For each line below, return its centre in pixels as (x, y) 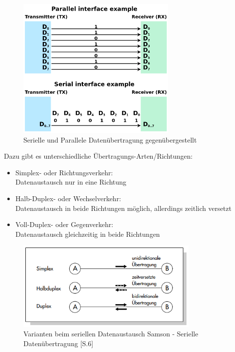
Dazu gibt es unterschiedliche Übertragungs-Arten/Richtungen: (98, 156)
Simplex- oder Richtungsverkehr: (64, 172)
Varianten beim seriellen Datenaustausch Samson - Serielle (111, 334)
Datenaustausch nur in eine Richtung (71, 182)
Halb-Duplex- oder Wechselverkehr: (68, 198)
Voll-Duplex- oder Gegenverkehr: (64, 224)
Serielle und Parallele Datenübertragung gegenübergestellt (110, 139)
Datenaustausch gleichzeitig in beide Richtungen (88, 234)
